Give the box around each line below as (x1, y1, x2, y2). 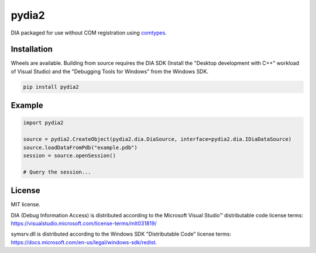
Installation (11, 44, 53, 54)
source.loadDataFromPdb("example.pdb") (23, 144, 138, 151)
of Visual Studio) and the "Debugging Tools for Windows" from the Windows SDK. (11, 68, 209, 75)
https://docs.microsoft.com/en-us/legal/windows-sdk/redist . (11, 238, 157, 245)
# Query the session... (23, 168, 92, 175)
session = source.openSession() (23, 152, 116, 159)
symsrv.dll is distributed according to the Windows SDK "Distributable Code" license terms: (11, 231, 231, 238)
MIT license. (11, 201, 41, 208)
